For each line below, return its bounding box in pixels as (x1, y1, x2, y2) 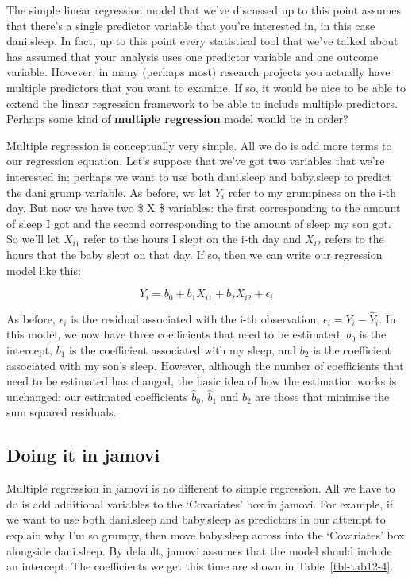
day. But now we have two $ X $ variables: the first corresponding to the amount (6, 199, 401, 216)
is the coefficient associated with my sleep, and (69, 341, 297, 358)
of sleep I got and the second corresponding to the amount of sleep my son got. (6, 215, 391, 231)
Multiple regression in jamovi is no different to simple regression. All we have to (6, 480, 395, 497)
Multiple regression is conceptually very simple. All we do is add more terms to (6, 137, 392, 153)
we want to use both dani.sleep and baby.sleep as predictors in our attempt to (6, 511, 386, 528)
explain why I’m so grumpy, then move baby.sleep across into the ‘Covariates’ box (6, 526, 405, 543)
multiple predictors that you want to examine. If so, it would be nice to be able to (6, 79, 406, 95)
